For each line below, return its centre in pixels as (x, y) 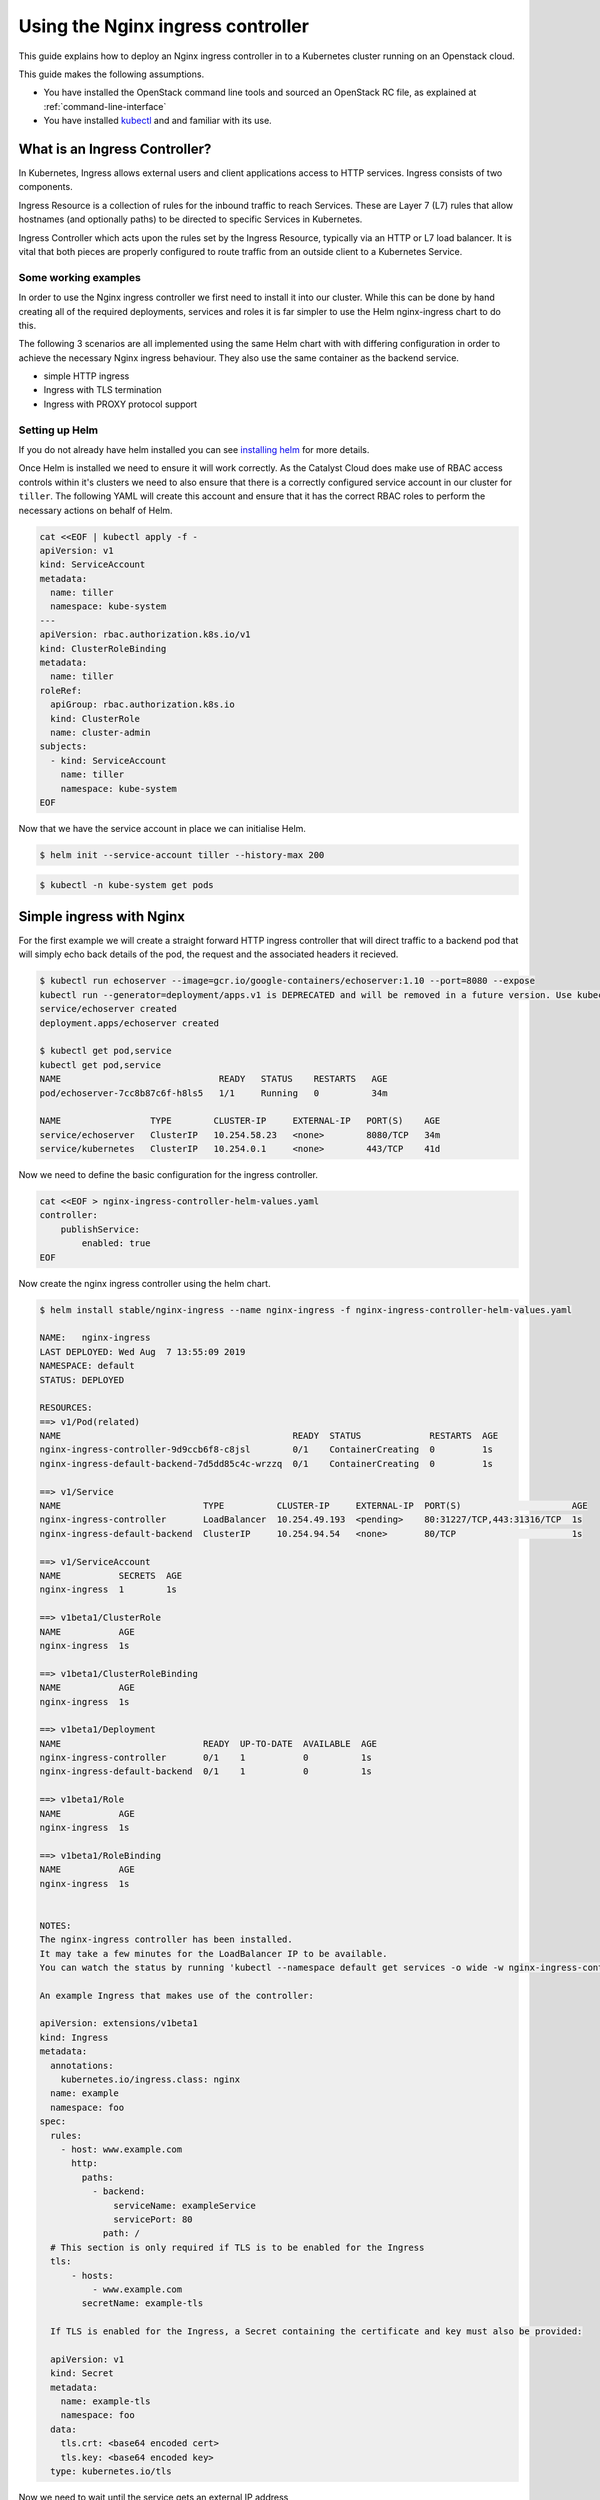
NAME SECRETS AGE (111, 1575)
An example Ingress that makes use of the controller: (176, 1995)
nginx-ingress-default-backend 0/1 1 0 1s (205, 1771)
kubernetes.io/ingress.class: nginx (150, 2079)
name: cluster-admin (100, 732)
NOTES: (55, 1925)
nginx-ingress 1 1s (108, 1589)
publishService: (100, 1229)
